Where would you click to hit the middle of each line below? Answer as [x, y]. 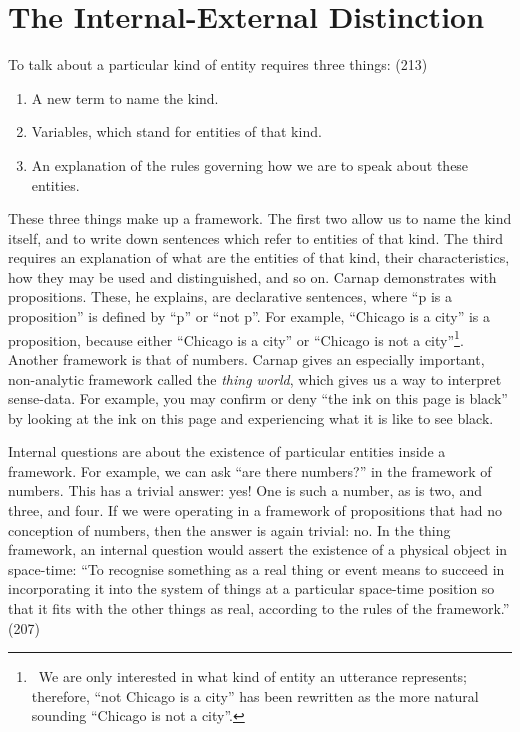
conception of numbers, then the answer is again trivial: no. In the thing [229, 529]
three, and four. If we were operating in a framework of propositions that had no [255, 510]
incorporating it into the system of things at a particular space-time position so [251, 588]
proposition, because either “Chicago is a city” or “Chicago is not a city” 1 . [236, 338]
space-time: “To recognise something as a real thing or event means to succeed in [256, 568]
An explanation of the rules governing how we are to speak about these [250, 164]
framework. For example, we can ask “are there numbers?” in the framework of [250, 470]
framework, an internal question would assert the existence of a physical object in [258, 549]
